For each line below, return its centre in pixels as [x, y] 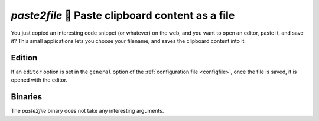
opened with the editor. [39, 80]
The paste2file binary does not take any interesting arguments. [87, 111]
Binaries [27, 97]
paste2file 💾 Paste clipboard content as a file [123, 15]
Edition [24, 58]
